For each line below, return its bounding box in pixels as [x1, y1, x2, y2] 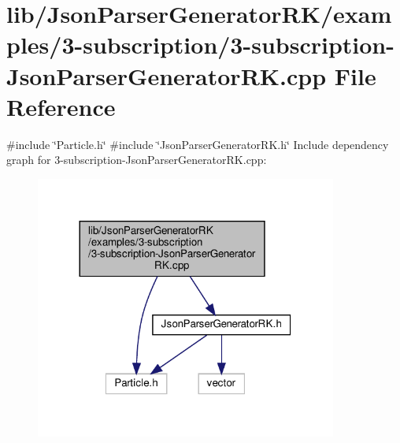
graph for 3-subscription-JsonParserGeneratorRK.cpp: [6, 151, 267, 168]
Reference [6, 90, 116, 122]
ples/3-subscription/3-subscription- [6, 28, 394, 61]
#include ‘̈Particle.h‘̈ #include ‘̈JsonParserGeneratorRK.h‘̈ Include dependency [6, 136, 389, 152]
